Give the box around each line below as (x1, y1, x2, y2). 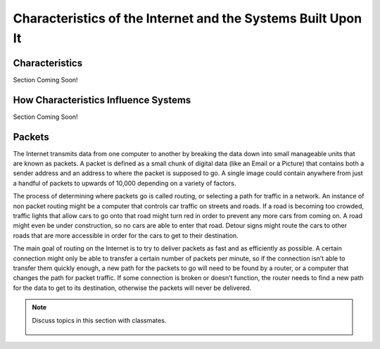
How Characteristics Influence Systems (13, 94, 191, 106)
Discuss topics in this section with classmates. (32, 316, 167, 324)
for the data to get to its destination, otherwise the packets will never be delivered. (13, 284, 252, 292)
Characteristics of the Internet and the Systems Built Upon (13, 11, 362, 26)
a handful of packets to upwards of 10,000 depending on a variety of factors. (13, 179, 236, 187)
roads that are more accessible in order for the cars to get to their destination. (13, 231, 239, 239)
